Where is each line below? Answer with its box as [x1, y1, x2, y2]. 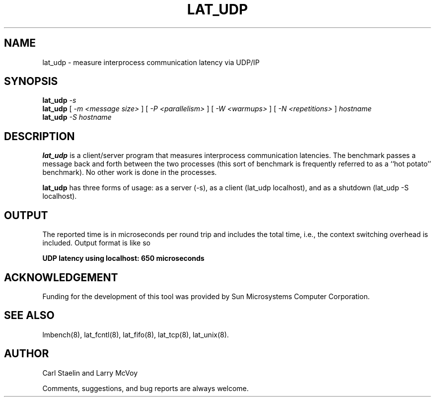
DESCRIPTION [4, 130, 75, 143]
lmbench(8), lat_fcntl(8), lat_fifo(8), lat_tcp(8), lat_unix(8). [42, 330, 229, 339]
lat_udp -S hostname [42, 113, 112, 122]
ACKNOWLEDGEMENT [4, 271, 118, 284]
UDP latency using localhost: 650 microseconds [42, 254, 205, 263]
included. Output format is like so [42, 239, 150, 247]
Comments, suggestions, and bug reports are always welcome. [42, 384, 249, 393]
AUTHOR [4, 347, 49, 360]
